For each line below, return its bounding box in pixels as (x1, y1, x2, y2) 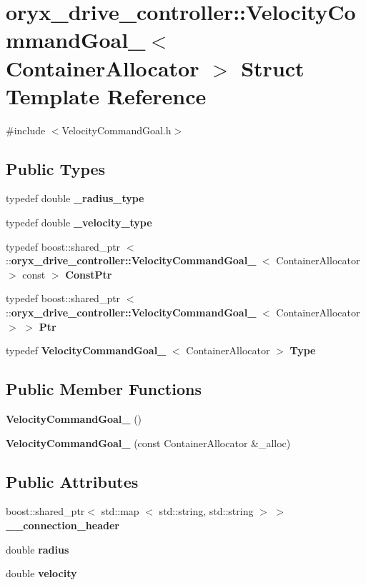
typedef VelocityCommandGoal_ (6, 343, 167, 358)
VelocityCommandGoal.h (61, 122, 172, 137)
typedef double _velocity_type (6, 215, 152, 230)
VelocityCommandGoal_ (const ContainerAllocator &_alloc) (6, 435, 291, 450)
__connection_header (6, 518, 119, 533)
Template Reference (6, 81, 207, 110)
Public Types (6, 157, 106, 179)
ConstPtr (65, 266, 112, 281)
